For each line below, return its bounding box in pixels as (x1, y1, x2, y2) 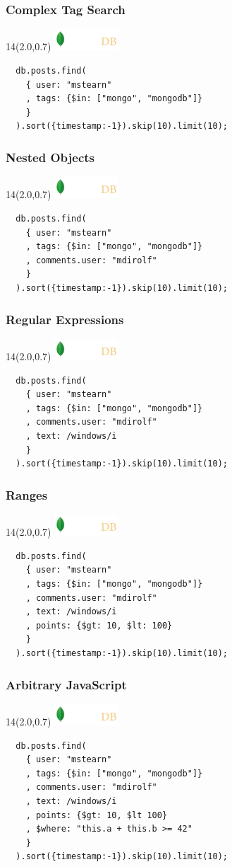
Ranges (6, 486, 48, 503)
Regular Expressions (6, 310, 124, 328)
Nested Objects (6, 148, 94, 166)
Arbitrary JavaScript (6, 675, 127, 693)
